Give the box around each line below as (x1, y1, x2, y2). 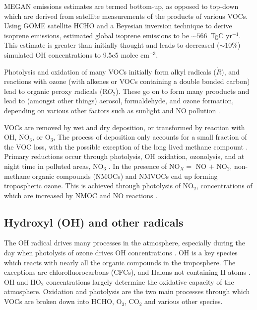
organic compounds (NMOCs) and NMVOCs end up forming (32, 170, 218, 181)
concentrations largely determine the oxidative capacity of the (46, 276, 234, 287)
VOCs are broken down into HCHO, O (4, 296, 122, 307)
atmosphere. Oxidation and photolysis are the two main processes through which (4, 286, 250, 297)
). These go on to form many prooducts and (116, 85, 250, 96)
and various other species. (144, 296, 223, 307)
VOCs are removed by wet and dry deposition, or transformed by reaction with (4, 122, 245, 132)
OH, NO (4, 132, 30, 142)
